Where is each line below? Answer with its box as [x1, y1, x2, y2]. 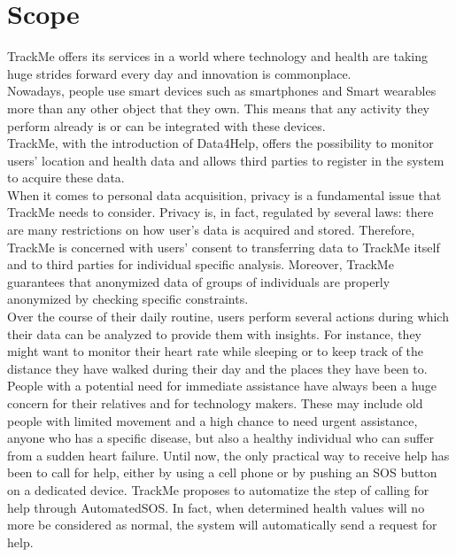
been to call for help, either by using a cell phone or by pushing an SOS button [7, 463, 437, 482]
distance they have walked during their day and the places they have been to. [7, 359, 428, 377]
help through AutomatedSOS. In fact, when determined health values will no [7, 498, 425, 516]
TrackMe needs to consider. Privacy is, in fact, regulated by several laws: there [7, 203, 434, 221]
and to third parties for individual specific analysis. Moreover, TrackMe [7, 255, 394, 274]
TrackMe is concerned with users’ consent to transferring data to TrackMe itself [7, 237, 440, 256]
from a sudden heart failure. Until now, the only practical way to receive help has [7, 445, 450, 464]
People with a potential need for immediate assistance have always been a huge [7, 376, 437, 395]
